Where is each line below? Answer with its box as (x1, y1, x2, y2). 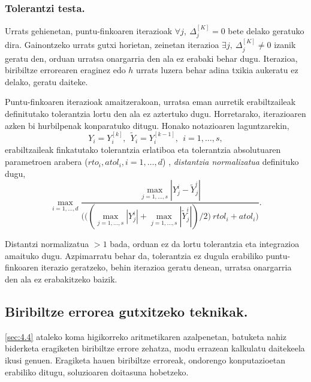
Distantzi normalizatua (5, 237, 89, 250)
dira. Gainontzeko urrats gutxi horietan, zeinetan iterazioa (5, 38, 219, 51)
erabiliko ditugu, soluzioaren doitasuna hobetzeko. (5, 365, 189, 378)
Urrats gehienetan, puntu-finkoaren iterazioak (5, 25, 173, 37)
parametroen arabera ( (5, 155, 88, 168)
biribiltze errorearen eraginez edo (5, 64, 126, 76)
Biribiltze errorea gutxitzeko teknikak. (5, 302, 248, 320)
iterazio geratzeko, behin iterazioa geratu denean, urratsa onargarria (41, 261, 292, 273)
